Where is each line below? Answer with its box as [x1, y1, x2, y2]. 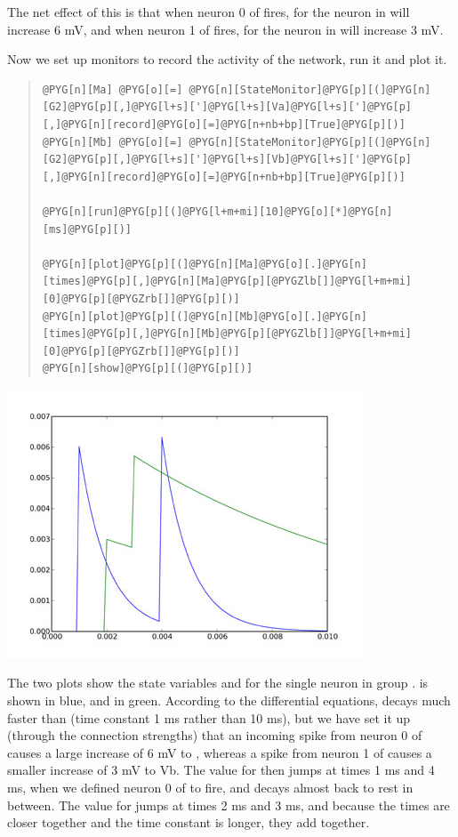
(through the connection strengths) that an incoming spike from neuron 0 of [7, 726, 422, 744]
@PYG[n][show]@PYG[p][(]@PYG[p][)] [42, 362, 253, 375]
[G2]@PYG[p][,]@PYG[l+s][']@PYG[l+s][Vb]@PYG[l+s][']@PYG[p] [42, 153, 413, 166]
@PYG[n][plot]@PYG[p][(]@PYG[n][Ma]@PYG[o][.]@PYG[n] [42, 257, 367, 270]
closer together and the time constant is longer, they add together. [7, 813, 370, 832]
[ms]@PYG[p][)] [42, 222, 133, 236]
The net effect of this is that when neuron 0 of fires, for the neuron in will [7, 3, 410, 20]
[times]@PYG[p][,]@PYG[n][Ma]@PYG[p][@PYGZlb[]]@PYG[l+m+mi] [42, 275, 413, 288]
